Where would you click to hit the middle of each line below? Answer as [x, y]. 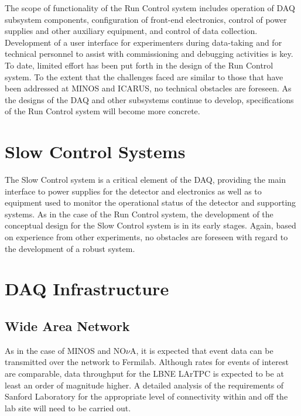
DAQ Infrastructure [87, 289]
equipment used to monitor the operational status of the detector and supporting [150, 202]
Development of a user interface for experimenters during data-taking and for [143, 42]
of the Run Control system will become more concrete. [102, 111]
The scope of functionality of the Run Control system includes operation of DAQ [150, 8]
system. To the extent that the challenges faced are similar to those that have [144, 76]
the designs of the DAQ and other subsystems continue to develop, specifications [149, 99]
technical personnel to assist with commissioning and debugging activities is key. [149, 54]
